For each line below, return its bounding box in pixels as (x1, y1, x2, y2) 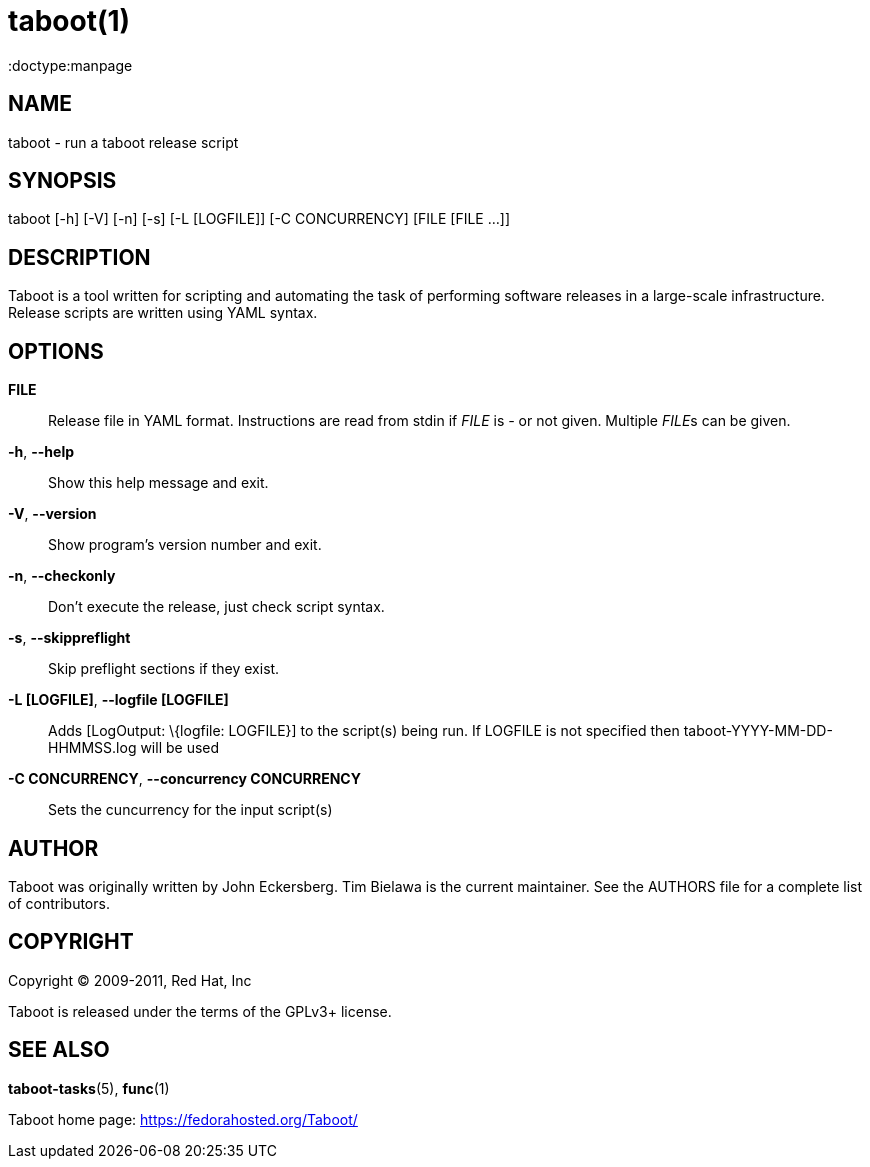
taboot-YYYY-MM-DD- (683, 722, 833, 740)
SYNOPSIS (8, 168, 117, 194)
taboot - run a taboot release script (8, 133, 239, 151)
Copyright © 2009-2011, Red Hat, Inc (8, 971, 252, 989)
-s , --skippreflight (8, 629, 131, 647)
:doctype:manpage (8, 56, 133, 74)
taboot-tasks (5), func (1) (8, 1079, 170, 1097)
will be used (140, 739, 220, 757)
